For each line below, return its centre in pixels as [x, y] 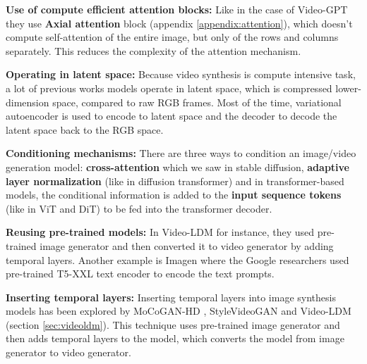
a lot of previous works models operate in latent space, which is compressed [169, 88]
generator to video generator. [68, 352]
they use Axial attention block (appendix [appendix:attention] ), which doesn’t [179, 23]
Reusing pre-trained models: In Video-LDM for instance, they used [160, 232]
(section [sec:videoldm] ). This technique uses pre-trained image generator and [173, 324]
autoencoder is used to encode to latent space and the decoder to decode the [172, 116]
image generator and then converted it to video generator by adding [187, 245]
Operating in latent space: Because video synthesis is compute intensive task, [181, 74]
